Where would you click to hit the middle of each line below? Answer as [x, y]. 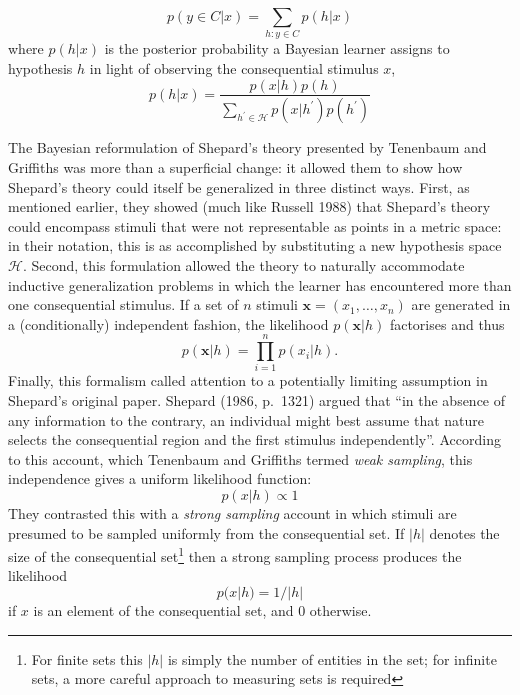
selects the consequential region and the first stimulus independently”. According [254, 439]
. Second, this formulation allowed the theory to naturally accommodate [243, 264]
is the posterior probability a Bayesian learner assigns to [277, 48]
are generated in [461, 304]
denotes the [464, 532]
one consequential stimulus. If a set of [123, 304]
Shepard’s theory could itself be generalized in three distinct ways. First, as [239, 186]
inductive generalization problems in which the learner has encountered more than [260, 284]
